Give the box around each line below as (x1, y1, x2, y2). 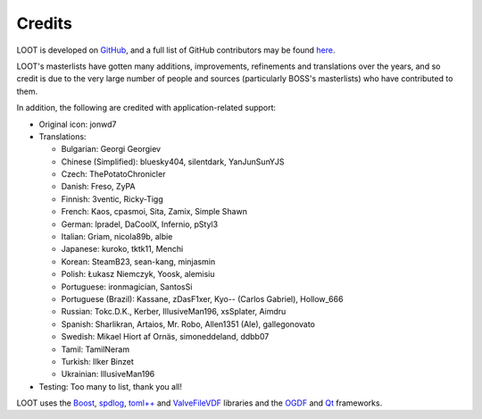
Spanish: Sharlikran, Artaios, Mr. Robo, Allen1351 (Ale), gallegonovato (61, 318, 316, 330)
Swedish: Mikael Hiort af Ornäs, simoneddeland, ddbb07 (61, 331, 270, 342)
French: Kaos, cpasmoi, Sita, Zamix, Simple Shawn (61, 206, 247, 217)
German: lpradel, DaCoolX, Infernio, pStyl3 (61, 219, 219, 230)
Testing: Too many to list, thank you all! (38, 381, 182, 392)
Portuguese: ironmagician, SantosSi (61, 281, 193, 292)
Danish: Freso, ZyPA (61, 181, 136, 192)
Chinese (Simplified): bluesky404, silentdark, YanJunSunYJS (61, 156, 285, 167)
